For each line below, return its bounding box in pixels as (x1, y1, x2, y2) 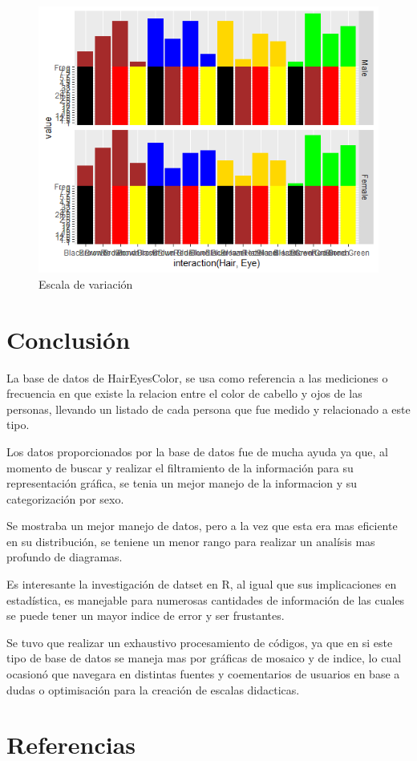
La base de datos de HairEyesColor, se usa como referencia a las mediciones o (6, 369, 388, 386)
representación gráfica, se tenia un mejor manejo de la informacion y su (6, 475, 358, 492)
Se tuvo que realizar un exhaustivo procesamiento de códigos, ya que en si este (6, 633, 393, 650)
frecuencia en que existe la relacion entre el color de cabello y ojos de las (6, 385, 362, 402)
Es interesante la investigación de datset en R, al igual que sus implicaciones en (6, 576, 397, 593)
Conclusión (6, 322, 131, 355)
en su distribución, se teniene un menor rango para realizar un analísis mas (6, 532, 375, 549)
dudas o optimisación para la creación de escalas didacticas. (6, 681, 300, 698)
